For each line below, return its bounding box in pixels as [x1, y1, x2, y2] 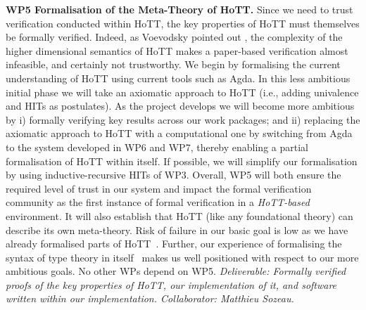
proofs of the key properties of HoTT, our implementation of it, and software [6, 277, 337, 292]
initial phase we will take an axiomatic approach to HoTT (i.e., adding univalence [6, 84, 359, 99]
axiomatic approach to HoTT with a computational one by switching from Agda [6, 126, 353, 141]
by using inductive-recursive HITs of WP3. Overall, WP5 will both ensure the [6, 167, 341, 182]
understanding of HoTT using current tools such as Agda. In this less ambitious [6, 70, 351, 85]
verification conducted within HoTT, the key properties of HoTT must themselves [6, 15, 360, 30]
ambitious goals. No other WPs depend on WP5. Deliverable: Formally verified [6, 264, 346, 278]
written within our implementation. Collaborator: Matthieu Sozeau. [6, 291, 294, 306]
